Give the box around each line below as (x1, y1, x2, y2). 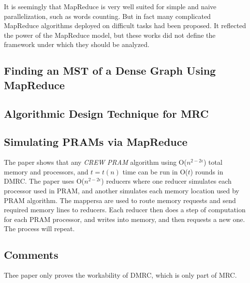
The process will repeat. (4, 223, 75, 234)
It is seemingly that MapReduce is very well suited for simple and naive (4, 1, 217, 11)
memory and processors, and (4, 166, 88, 176)
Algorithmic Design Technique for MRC (4, 106, 209, 121)
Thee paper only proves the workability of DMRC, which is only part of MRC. (4, 270, 237, 280)
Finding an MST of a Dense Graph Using (4, 63, 216, 78)
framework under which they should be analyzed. (4, 39, 149, 49)
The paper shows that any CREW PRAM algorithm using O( (4, 157, 187, 167)
